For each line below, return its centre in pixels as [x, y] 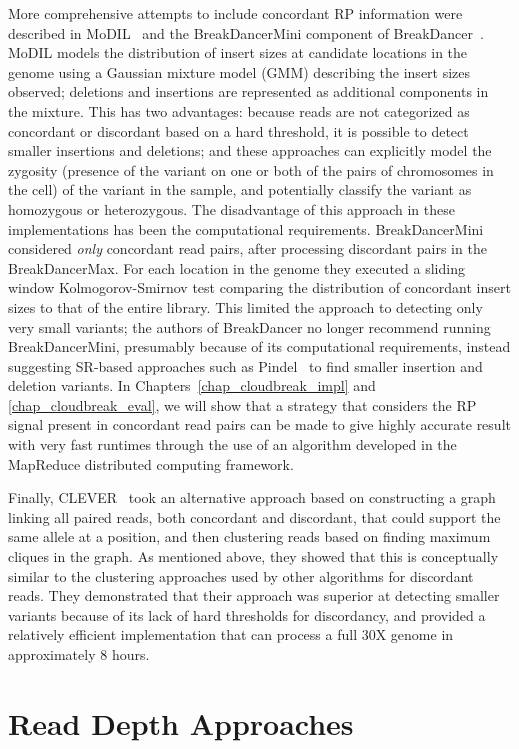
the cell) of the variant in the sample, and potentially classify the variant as [240, 189]
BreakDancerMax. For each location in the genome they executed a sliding [236, 267]
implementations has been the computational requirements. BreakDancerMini [246, 228]
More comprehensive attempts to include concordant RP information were [235, 13]
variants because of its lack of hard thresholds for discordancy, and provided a [247, 614]
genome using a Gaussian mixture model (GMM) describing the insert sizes [239, 71]
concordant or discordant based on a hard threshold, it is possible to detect [238, 130]
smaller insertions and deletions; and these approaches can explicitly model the [250, 150]
